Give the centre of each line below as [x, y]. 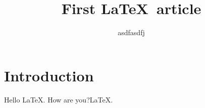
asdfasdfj [131, 32]
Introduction [49, 75]
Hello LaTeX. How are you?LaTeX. [59, 99]
